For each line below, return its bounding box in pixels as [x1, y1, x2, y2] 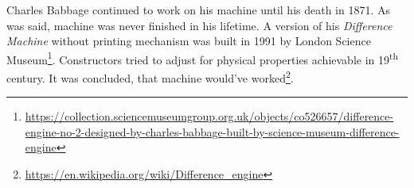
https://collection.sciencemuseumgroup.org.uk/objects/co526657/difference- [25, 108, 394, 125]
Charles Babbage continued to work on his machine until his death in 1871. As [6, 2, 391, 17]
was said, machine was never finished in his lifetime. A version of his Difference [6, 17, 393, 33]
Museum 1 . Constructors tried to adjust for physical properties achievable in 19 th [6, 48, 399, 67]
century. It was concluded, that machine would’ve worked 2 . [6, 67, 294, 86]
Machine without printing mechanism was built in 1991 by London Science [6, 33, 371, 49]
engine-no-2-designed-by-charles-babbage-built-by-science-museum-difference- [25, 123, 400, 140]
